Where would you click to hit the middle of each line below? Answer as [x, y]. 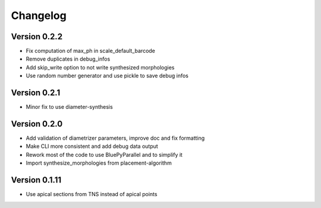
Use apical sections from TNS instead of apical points [92, 194]
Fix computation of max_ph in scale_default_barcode [91, 51]
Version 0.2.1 [36, 93]
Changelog [39, 15]
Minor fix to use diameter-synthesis [69, 107]
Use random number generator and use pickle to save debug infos [107, 76]
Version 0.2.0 [37, 124]
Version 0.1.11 [36, 180]
